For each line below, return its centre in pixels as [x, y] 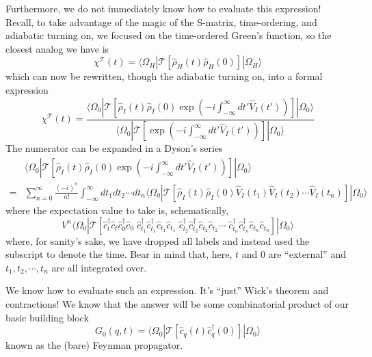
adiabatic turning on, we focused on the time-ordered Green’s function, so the [169, 35]
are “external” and [307, 254]
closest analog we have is [57, 48]
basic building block [47, 317]
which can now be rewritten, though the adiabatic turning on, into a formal [164, 76]
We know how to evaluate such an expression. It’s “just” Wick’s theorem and [167, 290]
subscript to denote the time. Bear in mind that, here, [119, 254]
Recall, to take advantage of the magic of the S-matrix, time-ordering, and [161, 22]
